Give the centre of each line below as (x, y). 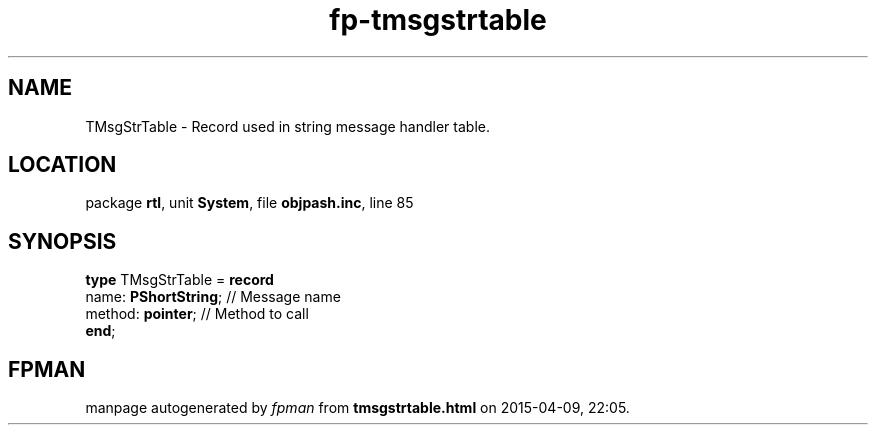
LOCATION (62, 165)
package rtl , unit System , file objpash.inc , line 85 (249, 203)
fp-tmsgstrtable (438, 20)
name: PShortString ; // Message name (213, 297)
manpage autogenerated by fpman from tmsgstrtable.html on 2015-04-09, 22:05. (357, 408)
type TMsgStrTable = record (179, 280)
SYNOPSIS (62, 241)
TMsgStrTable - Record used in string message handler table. (287, 126)
